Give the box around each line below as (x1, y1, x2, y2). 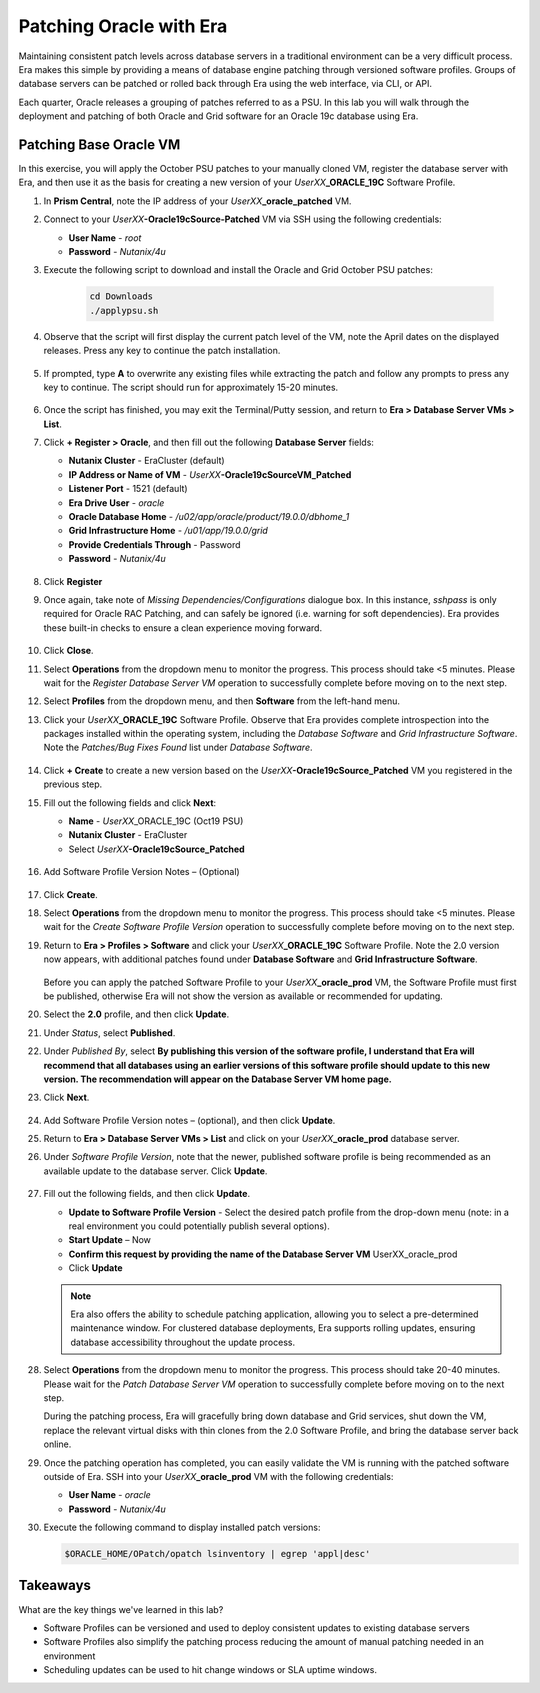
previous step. (43, 778, 103, 790)
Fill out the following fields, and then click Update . (43, 1188, 250, 1200)
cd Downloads (89, 291, 154, 302)
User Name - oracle (68, 1489, 152, 1501)
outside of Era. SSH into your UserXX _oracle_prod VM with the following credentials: (43, 1470, 394, 1482)
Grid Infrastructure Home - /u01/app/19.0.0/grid (68, 525, 269, 537)
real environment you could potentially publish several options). (68, 1220, 330, 1232)
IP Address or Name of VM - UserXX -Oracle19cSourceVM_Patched (68, 468, 352, 480)
